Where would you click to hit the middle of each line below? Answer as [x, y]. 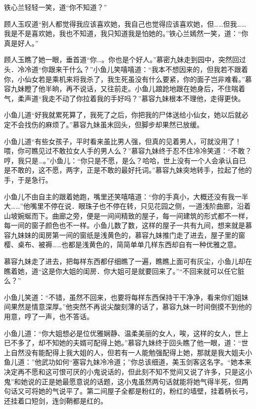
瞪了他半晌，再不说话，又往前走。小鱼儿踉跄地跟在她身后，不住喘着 [135, 89]
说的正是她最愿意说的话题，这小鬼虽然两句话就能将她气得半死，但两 [138, 381]
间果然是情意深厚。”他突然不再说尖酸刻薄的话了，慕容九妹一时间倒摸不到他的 [128, 307]
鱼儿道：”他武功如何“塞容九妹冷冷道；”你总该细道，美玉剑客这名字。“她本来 [128, 362]
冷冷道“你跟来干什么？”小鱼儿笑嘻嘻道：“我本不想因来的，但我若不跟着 [133, 69]
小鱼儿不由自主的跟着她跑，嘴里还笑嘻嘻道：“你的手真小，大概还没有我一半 [126, 196]
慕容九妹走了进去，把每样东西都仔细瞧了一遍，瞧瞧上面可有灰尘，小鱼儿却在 [128, 261]
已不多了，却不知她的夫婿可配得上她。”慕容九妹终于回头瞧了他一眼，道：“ [123, 343]
